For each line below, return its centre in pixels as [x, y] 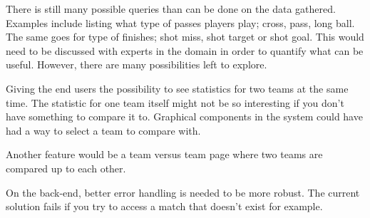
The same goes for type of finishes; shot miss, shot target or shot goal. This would [185, 37]
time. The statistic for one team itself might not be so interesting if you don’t [175, 102]
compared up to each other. [66, 168]
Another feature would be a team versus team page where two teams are [164, 154]
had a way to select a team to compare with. [103, 130]
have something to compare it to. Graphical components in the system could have [184, 116]
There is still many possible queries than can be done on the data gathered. [171, 9]
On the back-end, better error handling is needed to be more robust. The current [183, 192]
